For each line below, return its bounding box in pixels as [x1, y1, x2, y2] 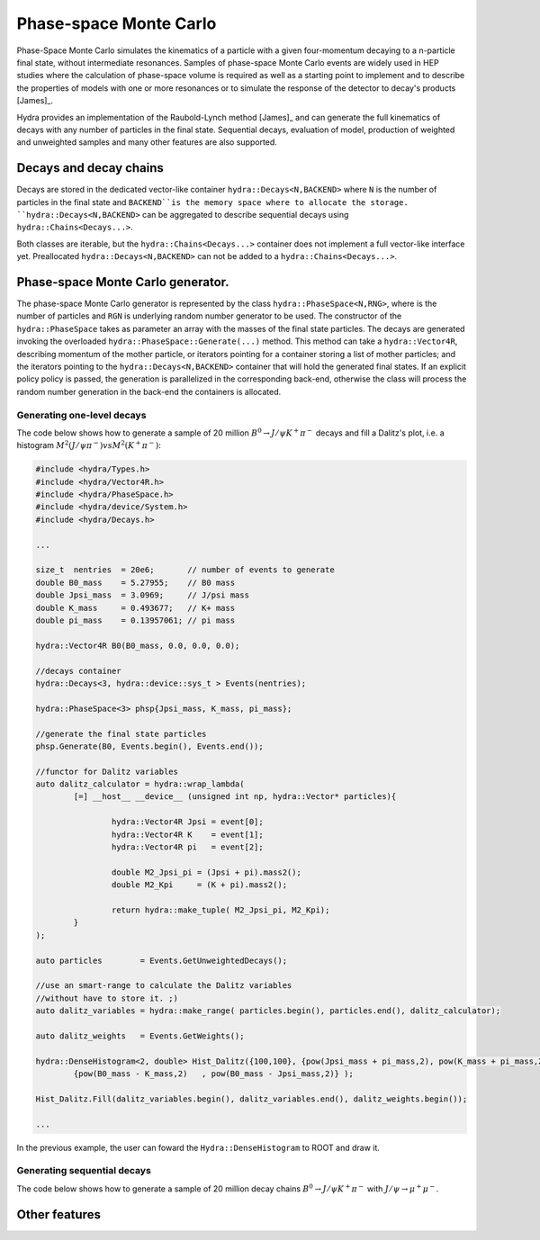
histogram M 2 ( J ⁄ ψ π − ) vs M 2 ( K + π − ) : [16, 439, 161, 451]
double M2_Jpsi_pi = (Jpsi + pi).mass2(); [111, 867, 301, 877]
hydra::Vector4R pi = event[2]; [111, 842, 265, 852]
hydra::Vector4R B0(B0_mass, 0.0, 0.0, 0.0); [35, 640, 240, 651]
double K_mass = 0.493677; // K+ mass [35, 603, 236, 613]
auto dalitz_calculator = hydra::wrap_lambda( [35, 779, 245, 789]
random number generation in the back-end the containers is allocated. [16, 386, 282, 397]
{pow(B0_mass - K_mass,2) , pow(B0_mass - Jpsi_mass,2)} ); [73, 1069, 355, 1079]
